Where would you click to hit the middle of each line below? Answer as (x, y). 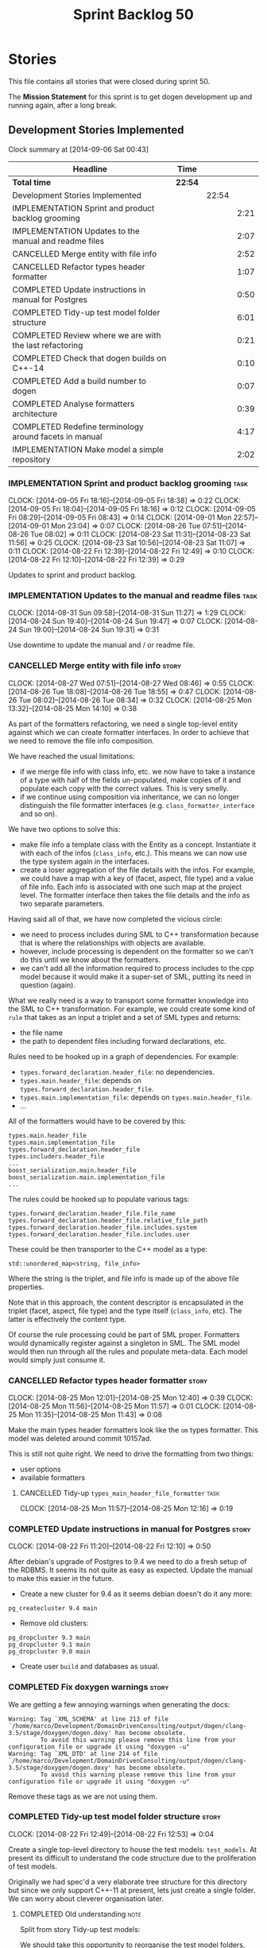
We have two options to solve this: (64, 829)
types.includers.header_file (56, 1156)
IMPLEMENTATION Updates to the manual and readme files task (133, 595)
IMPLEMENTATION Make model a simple (88, 449)
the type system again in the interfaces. (85, 861)
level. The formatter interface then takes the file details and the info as (135, 895)
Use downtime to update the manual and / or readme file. (102, 645)
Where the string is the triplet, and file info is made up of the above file (124, 1278)
